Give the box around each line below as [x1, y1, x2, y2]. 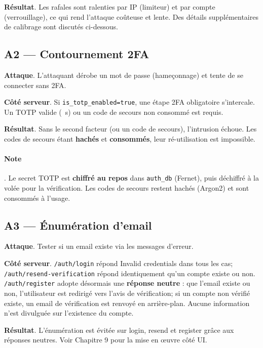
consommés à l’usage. [4, 192, 70, 203]
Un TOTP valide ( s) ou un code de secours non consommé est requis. [4, 106, 223, 117]
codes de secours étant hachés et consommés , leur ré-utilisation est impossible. [4, 134, 255, 144]
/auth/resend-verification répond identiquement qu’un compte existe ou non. [4, 268, 255, 278]
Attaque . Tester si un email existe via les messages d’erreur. [4, 241, 194, 251]
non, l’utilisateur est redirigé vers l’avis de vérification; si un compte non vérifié [4, 288, 250, 298]
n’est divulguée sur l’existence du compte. [4, 308, 134, 318]
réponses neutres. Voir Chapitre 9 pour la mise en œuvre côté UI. [4, 334, 207, 345]
